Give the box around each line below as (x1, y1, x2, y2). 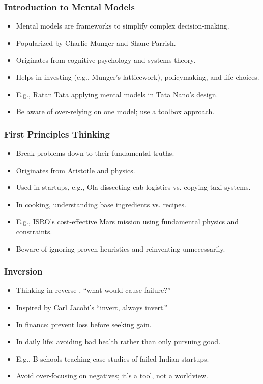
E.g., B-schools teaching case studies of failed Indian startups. (16, 353, 209, 364)
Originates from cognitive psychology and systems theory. (16, 54, 196, 65)
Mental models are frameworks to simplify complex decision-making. (16, 20, 229, 31)
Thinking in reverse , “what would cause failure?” (16, 285, 171, 295)
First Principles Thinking (4, 127, 110, 140)
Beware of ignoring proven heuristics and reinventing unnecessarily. (16, 243, 225, 254)
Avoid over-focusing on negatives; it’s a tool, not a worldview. (16, 370, 208, 381)
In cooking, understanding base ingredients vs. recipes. (16, 199, 186, 209)
